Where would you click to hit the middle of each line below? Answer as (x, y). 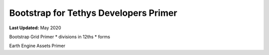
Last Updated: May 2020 (35, 28)
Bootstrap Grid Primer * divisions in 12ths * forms (60, 37)
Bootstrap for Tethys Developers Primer (93, 13)
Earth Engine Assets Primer (37, 46)
